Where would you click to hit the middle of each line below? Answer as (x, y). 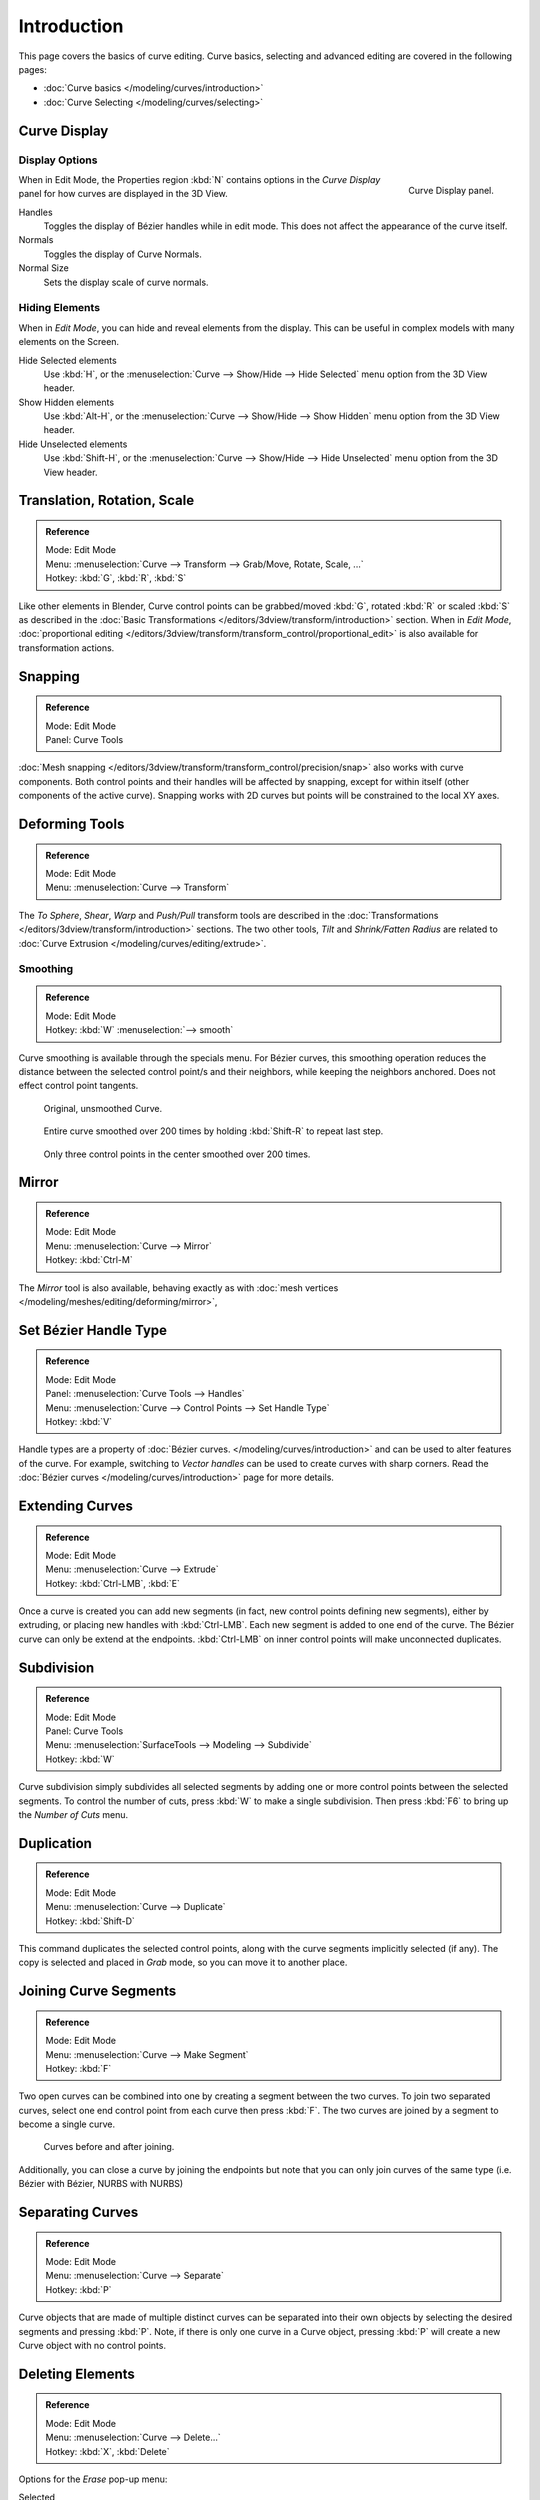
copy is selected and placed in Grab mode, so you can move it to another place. (183, 1962)
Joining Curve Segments (97, 1991)
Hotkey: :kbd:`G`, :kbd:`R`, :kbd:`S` (116, 578)
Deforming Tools (71, 823)
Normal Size (43, 268)
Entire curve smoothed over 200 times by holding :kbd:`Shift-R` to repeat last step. (213, 1131)
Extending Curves (76, 1505)
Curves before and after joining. (109, 2147)
